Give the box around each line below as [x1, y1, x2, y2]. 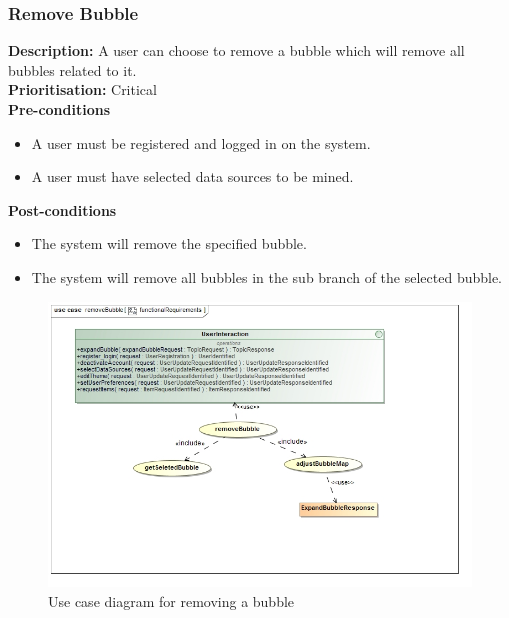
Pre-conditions [8, 99, 111, 119]
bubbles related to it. [8, 59, 137, 80]
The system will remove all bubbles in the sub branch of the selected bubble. [31, 266, 503, 287]
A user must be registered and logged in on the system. [31, 132, 371, 153]
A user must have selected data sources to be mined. [31, 166, 354, 187]
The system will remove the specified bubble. [31, 233, 307, 254]
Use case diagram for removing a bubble [48, 590, 295, 611]
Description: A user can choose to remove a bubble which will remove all [8, 40, 465, 61]
